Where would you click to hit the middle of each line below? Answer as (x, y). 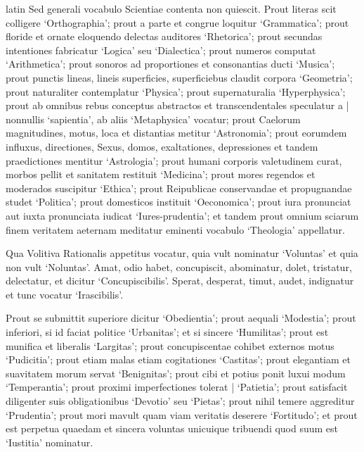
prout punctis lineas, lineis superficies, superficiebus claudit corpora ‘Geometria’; (179, 77)
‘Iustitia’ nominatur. (50, 442)
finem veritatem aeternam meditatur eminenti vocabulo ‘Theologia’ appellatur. (175, 229)
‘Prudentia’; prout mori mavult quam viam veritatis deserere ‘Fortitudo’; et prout (182, 414)
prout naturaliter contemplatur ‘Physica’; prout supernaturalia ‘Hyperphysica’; (176, 91)
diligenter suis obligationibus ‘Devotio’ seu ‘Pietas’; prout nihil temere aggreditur (180, 401)
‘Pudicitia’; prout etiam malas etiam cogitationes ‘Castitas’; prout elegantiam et (178, 359)
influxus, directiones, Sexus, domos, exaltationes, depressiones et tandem (162, 146)
